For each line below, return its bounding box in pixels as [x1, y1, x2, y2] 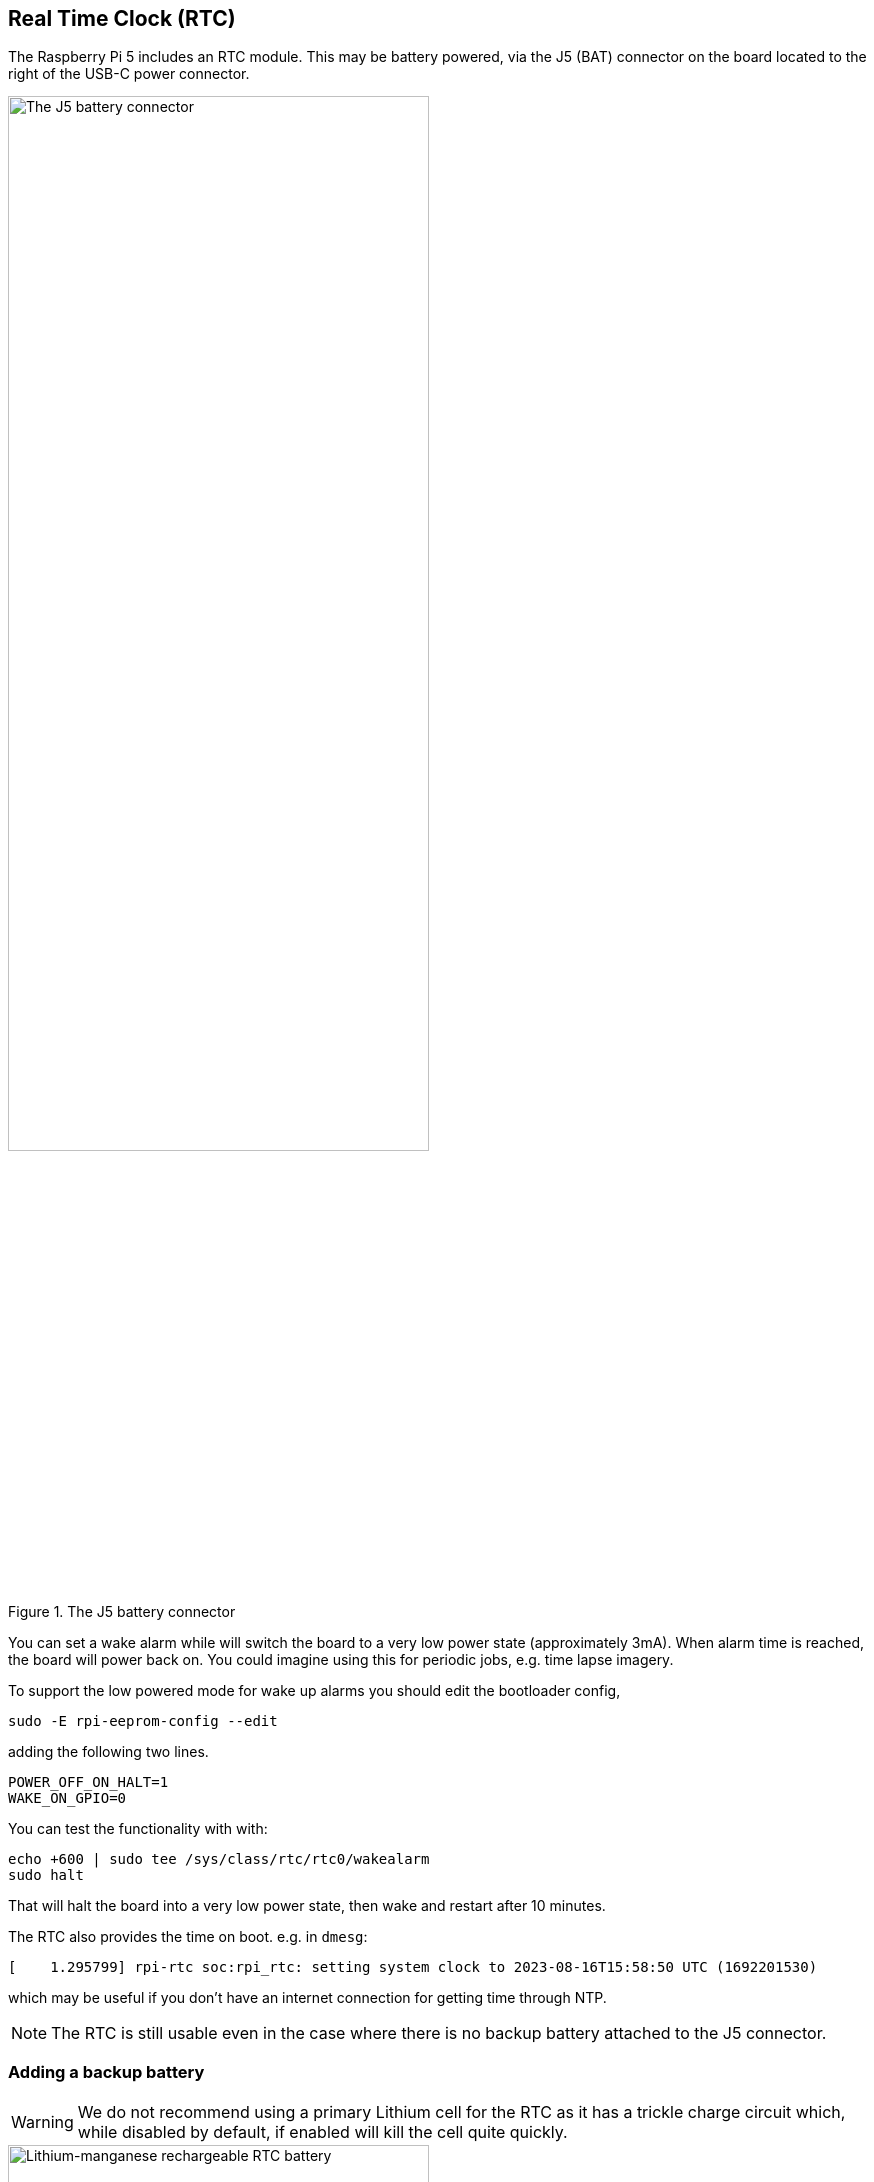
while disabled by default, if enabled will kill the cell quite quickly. [77, 2121, 568, 2142]
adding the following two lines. [8, 1742, 209, 1760]
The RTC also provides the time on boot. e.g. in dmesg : [8, 1927, 368, 1945]
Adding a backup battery [8, 2062, 205, 2083]
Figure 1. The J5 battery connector [8, 1602, 236, 1620]
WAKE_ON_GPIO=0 [8, 1789, 127, 1806]
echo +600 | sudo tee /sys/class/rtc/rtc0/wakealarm [8, 1850, 430, 1867]
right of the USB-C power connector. [8, 65, 250, 83]
